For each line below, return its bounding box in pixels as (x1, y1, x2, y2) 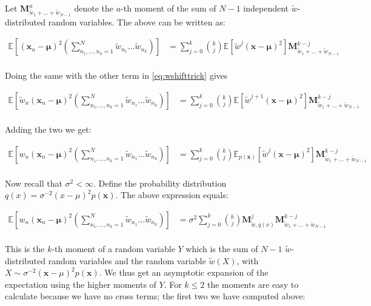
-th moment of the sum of (121, 2, 216, 14)
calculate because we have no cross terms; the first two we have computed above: (5, 290, 306, 302)
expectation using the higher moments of (5, 278, 156, 290)
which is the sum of (185, 242, 258, 254)
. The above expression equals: (115, 188, 229, 201)
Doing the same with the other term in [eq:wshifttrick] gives (5, 69, 228, 82)
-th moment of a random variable (52, 242, 175, 254)
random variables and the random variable (48, 254, 206, 267)
